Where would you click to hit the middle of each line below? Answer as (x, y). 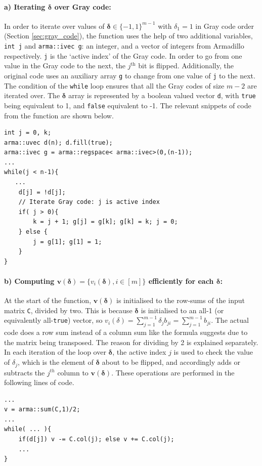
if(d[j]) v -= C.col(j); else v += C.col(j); (96, 439)
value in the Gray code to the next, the (65, 66)
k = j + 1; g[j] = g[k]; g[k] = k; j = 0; (105, 222)
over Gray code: (83, 6)
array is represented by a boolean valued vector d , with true (162, 95)
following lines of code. (39, 382)
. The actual (230, 320)
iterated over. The (32, 95)
